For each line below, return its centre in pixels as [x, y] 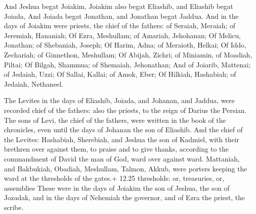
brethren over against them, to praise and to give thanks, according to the [116, 149]
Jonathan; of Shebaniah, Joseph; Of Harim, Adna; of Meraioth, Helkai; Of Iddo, [125, 45]
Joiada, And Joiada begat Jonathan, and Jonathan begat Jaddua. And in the [121, 16]
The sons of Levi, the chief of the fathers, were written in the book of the [115, 120]
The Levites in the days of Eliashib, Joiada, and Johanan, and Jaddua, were [119, 100]
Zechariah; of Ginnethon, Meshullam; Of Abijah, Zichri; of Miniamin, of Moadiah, [128, 54]
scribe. [14, 207]
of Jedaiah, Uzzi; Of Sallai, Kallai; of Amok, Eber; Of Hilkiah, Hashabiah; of [120, 74]
